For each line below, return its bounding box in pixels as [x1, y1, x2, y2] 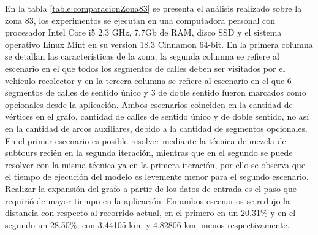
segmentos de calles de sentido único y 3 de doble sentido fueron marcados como [5, 86, 306, 99]
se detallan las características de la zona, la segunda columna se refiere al [5, 50, 279, 63]
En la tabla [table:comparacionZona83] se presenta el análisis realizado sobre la [5, 2, 302, 14]
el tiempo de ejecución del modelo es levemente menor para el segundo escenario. [5, 170, 309, 183]
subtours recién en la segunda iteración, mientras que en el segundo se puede [5, 146, 293, 159]
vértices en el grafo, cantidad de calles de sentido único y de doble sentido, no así [5, 110, 309, 123]
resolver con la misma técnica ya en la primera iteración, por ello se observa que [5, 158, 306, 171]
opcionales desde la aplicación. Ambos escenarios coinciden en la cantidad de [5, 98, 293, 110]
